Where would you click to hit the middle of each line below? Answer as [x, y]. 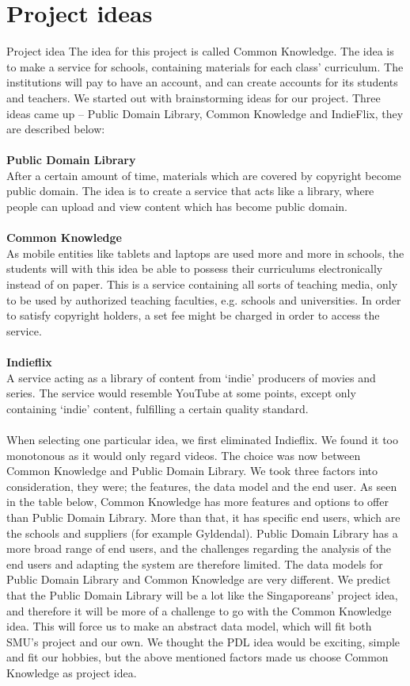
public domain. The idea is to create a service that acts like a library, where [190, 191]
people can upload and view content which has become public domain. [177, 207]
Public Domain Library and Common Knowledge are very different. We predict [199, 579]
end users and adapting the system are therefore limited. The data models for [195, 563]
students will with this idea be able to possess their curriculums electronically [195, 268]
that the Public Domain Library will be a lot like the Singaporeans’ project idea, [202, 594]
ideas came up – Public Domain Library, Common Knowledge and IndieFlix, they [205, 113]
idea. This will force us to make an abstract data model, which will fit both [189, 626]
